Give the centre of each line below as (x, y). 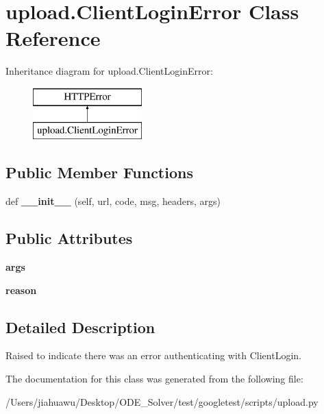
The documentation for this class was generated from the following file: (154, 379)
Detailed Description (80, 327)
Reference (53, 38)
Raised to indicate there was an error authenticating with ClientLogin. (153, 355)
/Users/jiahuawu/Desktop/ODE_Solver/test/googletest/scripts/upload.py (162, 401)
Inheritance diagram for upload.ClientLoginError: (109, 71)
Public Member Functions (99, 172)
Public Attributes (69, 238)
